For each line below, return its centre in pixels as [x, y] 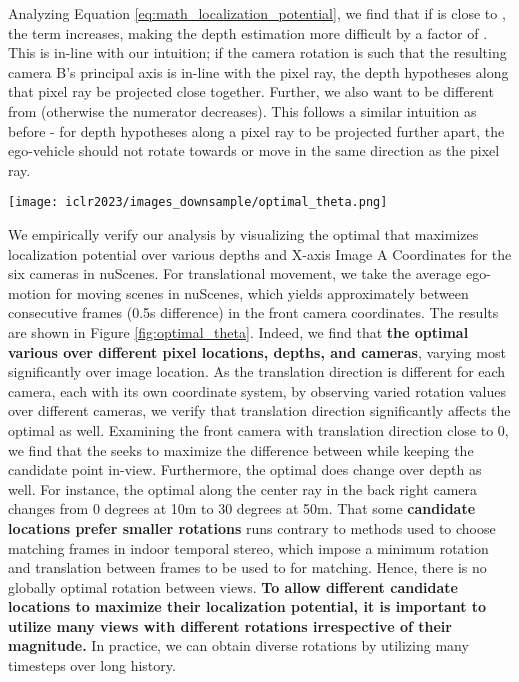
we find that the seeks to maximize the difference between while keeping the [241, 449]
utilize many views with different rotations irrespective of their [230, 625]
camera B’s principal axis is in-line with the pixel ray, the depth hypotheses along [258, 71]
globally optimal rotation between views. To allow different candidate [233, 586]
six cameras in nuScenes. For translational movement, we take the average [235, 273]
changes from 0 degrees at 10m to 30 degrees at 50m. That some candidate [242, 508]
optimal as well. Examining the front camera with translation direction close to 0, [258, 429]
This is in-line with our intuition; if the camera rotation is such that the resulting [257, 52]
